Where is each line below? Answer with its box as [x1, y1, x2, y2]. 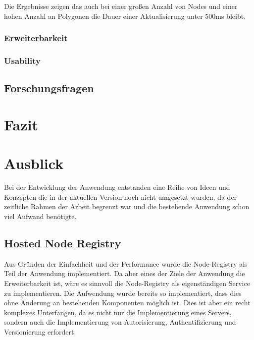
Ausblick [4, 153, 64, 173]
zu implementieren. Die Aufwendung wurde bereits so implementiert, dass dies [4, 287, 242, 298]
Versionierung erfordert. [4, 326, 76, 337]
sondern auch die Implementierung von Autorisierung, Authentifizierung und [4, 317, 236, 327]
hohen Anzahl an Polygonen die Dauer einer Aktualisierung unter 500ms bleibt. [4, 10, 246, 21]
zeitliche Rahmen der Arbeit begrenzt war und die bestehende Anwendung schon [4, 201, 250, 212]
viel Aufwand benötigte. [4, 211, 77, 221]
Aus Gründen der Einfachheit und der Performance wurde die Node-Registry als [4, 258, 248, 269]
